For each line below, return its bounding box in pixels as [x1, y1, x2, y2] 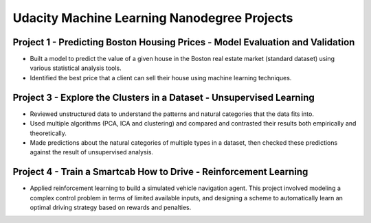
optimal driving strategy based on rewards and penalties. [30, 203, 192, 211]
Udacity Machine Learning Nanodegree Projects [12, 10, 293, 25]
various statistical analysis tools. [30, 64, 122, 72]
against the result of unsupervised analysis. [30, 148, 154, 156]
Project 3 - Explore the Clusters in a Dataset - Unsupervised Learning [12, 91, 315, 103]
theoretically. [30, 129, 67, 137]
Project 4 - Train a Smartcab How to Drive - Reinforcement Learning [12, 166, 308, 178]
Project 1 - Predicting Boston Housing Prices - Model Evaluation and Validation [12, 36, 355, 48]
